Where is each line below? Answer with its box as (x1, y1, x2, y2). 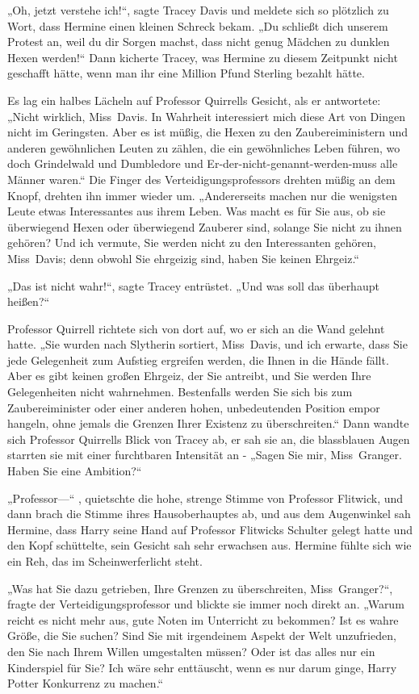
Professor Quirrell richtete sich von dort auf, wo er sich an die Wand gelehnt (7, 320, 385, 337)
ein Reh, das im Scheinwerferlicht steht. (7, 553, 203, 569)
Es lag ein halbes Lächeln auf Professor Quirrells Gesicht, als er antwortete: (7, 91, 381, 108)
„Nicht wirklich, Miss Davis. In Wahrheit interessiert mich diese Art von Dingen (7, 107, 405, 124)
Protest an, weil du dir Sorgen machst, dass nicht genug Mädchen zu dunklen (7, 33, 390, 50)
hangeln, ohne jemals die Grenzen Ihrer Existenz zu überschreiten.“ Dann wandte (7, 415, 409, 432)
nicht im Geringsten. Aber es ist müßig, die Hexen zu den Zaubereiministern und (7, 123, 409, 140)
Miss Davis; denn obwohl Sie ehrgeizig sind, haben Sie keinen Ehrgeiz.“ (7, 249, 359, 266)
